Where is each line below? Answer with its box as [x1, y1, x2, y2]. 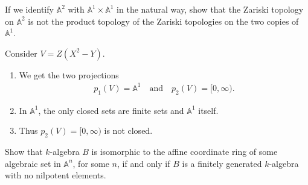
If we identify [5, 3, 54, 15]
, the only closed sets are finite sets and [38, 104, 184, 116]
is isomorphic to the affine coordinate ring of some [91, 145, 278, 158]
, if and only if [117, 157, 170, 169]
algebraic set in [5, 157, 61, 169]
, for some [72, 157, 109, 169]
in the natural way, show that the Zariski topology [117, 3, 304, 15]
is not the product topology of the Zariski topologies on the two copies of [28, 14, 299, 27]
